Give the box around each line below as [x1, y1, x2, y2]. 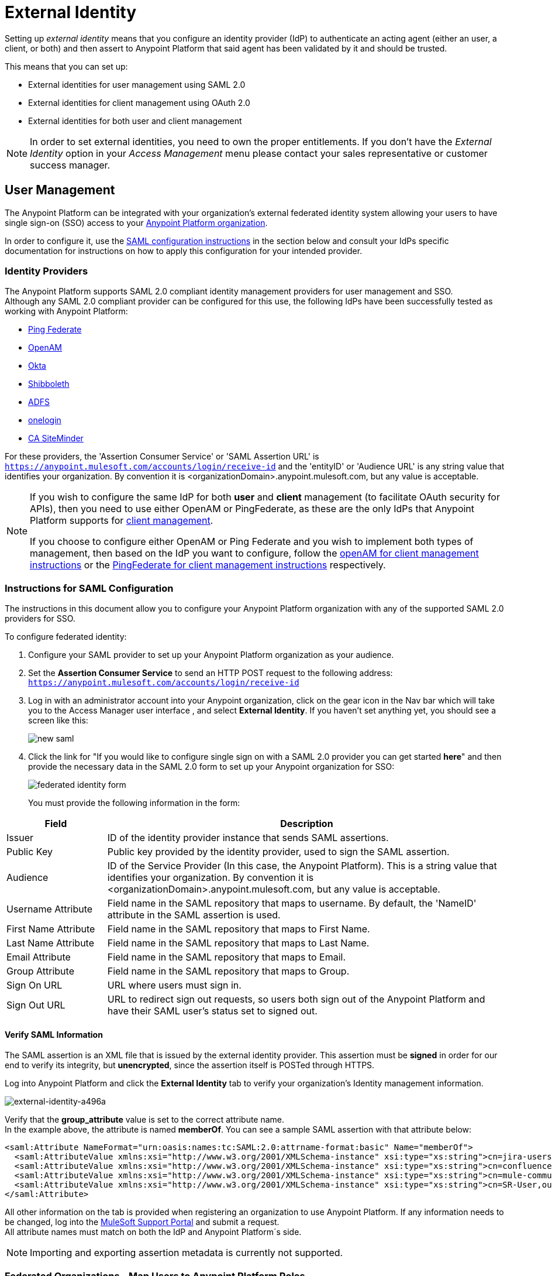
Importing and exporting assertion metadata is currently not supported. [30, 1247, 343, 1259]
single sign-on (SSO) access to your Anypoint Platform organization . [5, 217, 268, 228]
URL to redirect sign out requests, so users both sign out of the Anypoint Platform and [107, 993, 485, 1006]
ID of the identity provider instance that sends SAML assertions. [107, 832, 389, 844]
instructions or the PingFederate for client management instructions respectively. [30, 559, 386, 571]
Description [280, 818, 333, 830]
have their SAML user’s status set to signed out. [107, 1005, 318, 1017]
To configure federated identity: [5, 632, 127, 642]
